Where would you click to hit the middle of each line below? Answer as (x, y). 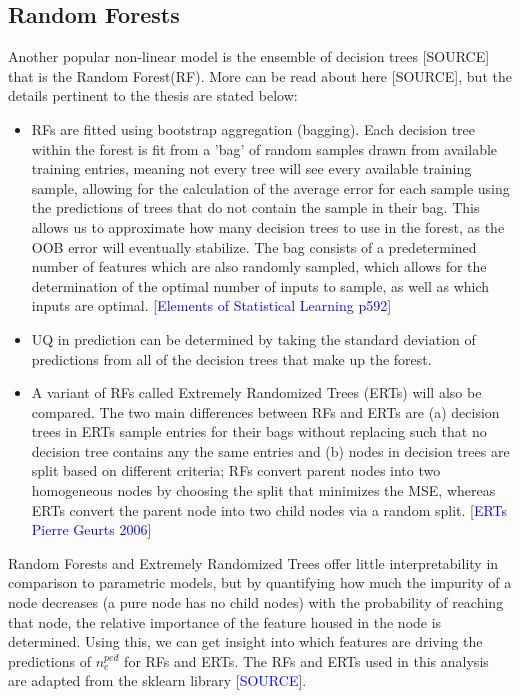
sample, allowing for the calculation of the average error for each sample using (270, 187)
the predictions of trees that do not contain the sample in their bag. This (255, 207)
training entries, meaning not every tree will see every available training (251, 168)
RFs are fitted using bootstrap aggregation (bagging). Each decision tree (253, 128)
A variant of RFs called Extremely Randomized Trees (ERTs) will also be (256, 392)
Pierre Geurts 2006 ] (91, 529)
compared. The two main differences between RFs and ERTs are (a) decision (265, 411)
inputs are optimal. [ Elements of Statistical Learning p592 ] (211, 305)
